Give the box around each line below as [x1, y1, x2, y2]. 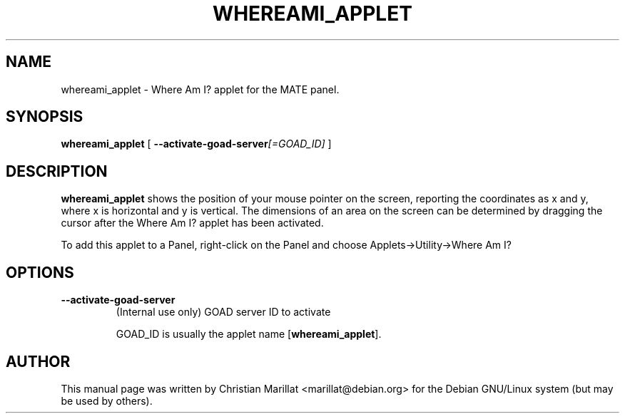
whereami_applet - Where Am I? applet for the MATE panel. [61, 83, 340, 95]
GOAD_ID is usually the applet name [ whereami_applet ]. [116, 328, 382, 341]
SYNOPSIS [6, 108, 83, 126]
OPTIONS [6, 263, 74, 281]
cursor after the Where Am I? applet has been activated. [61, 217, 324, 229]
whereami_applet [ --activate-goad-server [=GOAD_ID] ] [61, 138, 332, 150]
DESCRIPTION [6, 162, 108, 180]
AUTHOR [6, 352, 71, 371]
